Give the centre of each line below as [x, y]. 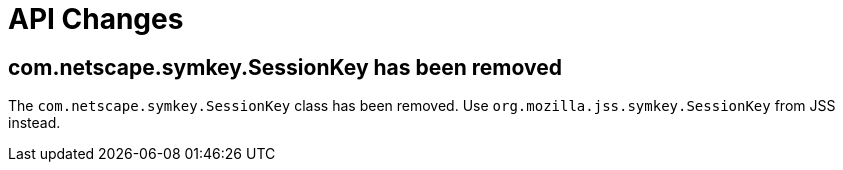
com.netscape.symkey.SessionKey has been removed [285, 67]
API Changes [96, 19]
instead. [34, 123]
